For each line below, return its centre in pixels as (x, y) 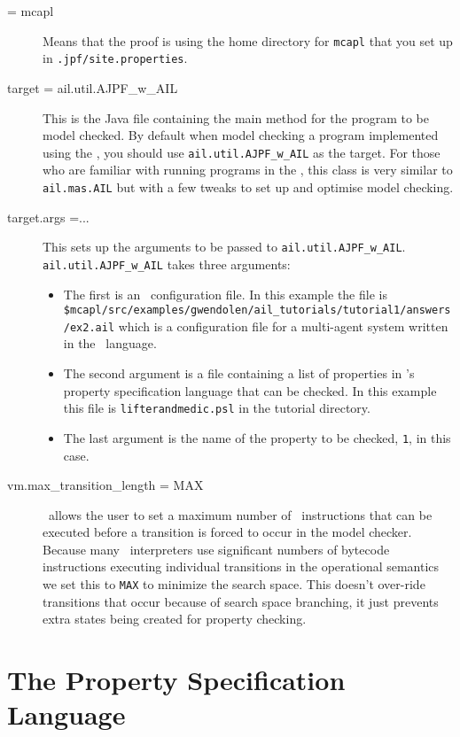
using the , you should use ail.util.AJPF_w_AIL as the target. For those (242, 152)
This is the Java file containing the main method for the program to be (236, 117)
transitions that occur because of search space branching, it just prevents (241, 601)
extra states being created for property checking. (175, 619)
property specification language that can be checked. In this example (250, 390)
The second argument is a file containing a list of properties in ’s (239, 373)
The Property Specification (176, 680)
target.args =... (48, 217)
